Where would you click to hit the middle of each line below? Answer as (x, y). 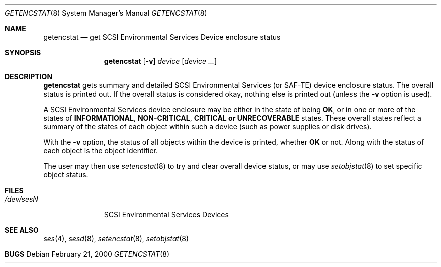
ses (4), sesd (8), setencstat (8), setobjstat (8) (116, 239)
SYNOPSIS (23, 53)
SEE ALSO (22, 230)
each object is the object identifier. (101, 151)
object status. (66, 175)
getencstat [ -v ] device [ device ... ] (160, 61)
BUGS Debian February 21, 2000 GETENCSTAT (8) (87, 254)
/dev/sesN (21, 199)
